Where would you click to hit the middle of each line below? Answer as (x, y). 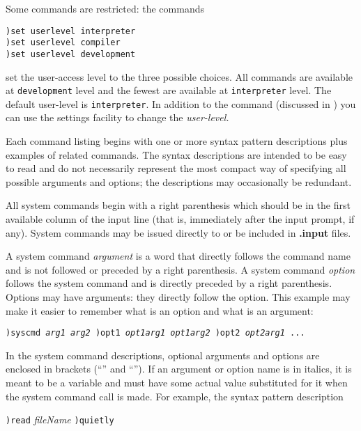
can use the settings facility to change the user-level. (117, 117)
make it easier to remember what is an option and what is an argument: (160, 310)
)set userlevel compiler (63, 43)
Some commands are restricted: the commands (105, 8)
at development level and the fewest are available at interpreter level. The (169, 90)
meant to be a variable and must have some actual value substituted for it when (177, 383)
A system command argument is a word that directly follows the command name (178, 256)
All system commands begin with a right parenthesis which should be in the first (178, 205)
